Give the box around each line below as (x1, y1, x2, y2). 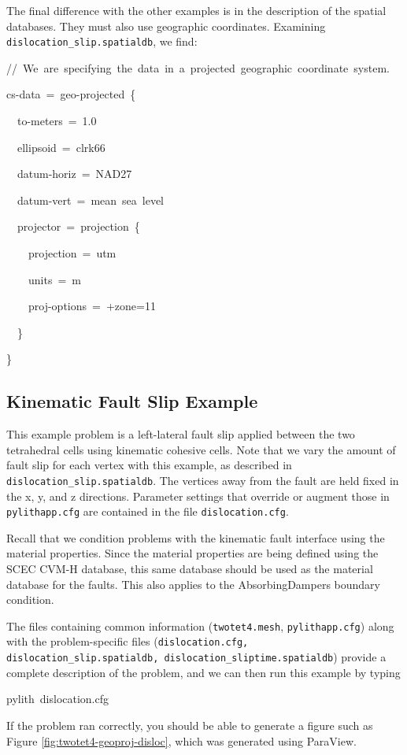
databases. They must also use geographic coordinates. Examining (6, 17, 326, 34)
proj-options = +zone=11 (28, 298, 156, 314)
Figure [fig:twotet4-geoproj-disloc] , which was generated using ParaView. (6, 732, 357, 749)
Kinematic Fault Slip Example (6, 389, 258, 413)
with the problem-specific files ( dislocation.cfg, (6, 633, 249, 650)
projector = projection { (17, 218, 140, 235)
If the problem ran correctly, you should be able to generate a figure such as (6, 716, 373, 733)
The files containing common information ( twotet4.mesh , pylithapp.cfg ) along (6, 617, 394, 634)
